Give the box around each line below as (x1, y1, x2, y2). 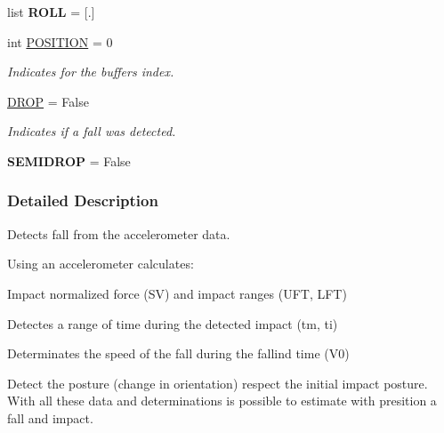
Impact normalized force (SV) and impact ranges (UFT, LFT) (7, 284, 347, 302)
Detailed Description (7, 189, 158, 212)
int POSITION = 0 (7, 32, 113, 51)
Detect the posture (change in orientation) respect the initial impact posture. (7, 373, 428, 392)
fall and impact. (7, 408, 93, 427)
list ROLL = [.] (7, 3, 95, 20)
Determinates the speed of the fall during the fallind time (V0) (7, 344, 350, 363)
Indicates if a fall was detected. (7, 122, 176, 140)
